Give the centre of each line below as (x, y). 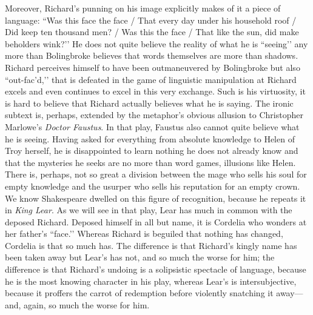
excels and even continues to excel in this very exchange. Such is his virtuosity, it (155, 91)
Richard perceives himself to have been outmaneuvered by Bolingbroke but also (153, 67)
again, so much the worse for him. (87, 304)
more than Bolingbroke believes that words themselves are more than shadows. (152, 55)
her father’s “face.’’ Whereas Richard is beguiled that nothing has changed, (144, 234)
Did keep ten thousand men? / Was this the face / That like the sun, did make (152, 32)
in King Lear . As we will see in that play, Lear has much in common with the (149, 210)
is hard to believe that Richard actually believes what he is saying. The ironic (149, 103)
